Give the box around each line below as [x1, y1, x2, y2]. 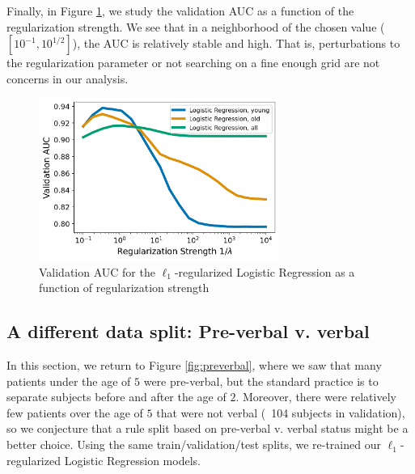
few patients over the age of [6, 404, 143, 421]
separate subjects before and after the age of [6, 388, 227, 405]
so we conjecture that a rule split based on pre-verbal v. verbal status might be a [6, 420, 409, 437]
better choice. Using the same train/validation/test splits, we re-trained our [6, 436, 381, 453]
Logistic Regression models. [64, 451, 201, 468]
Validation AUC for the [39, 263, 155, 280]
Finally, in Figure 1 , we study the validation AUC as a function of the [6, 2, 354, 19]
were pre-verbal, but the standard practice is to [143, 372, 379, 389]
